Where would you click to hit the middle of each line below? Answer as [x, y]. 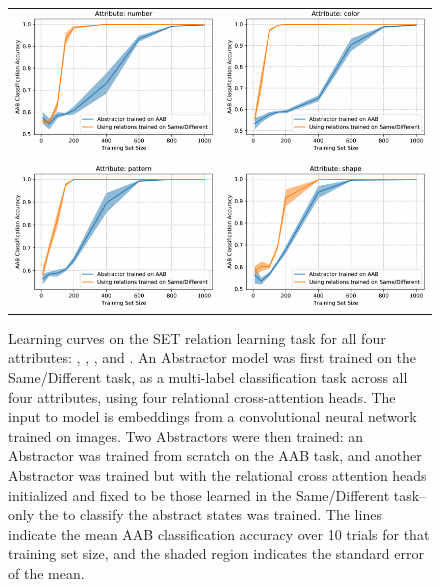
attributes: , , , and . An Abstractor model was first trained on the [212, 357]
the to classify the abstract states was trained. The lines [210, 514]
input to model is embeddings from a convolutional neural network [212, 416]
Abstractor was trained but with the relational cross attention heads [217, 475]
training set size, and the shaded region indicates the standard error [216, 553]
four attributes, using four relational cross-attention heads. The [202, 396]
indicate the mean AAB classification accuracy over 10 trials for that [219, 533]
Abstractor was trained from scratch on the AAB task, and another [215, 455]
